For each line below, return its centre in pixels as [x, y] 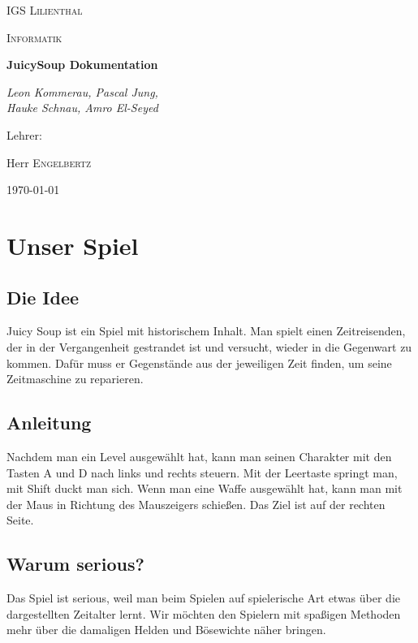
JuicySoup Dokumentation [82, 65]
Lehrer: [24, 134]
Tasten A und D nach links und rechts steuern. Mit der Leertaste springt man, [202, 472]
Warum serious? [75, 564]
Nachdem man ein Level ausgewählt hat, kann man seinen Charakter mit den [199, 456]
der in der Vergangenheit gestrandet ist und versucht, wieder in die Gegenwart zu [209, 346]
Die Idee [43, 297]
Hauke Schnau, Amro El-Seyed [82, 108]
